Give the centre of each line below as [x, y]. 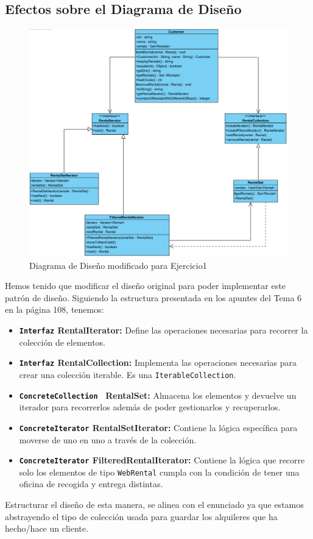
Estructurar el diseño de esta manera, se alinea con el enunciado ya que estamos [154, 505]
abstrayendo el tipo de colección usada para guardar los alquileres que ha [141, 516]
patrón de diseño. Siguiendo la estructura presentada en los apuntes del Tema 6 [153, 297]
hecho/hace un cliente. [47, 528]
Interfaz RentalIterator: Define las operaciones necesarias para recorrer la [164, 330]
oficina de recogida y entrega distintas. [91, 484]
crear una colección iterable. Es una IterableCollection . [128, 374]
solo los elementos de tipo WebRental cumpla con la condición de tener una [159, 472]
